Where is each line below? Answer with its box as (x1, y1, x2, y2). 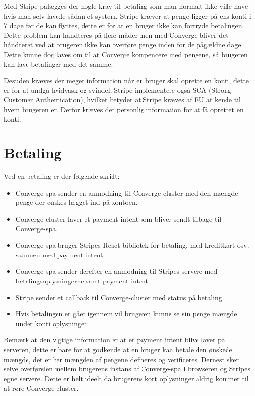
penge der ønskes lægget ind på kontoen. (15, 197, 138, 207)
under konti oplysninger (15, 318, 87, 328)
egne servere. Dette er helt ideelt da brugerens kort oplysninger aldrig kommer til (4, 373, 249, 383)
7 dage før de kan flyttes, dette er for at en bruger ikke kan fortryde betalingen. (4, 20, 244, 30)
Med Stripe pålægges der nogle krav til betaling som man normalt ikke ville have (4, 1, 248, 11)
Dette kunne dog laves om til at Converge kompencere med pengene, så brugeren (4, 49, 248, 59)
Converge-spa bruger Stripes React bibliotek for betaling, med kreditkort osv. (15, 240, 249, 250)
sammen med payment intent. (15, 249, 105, 259)
